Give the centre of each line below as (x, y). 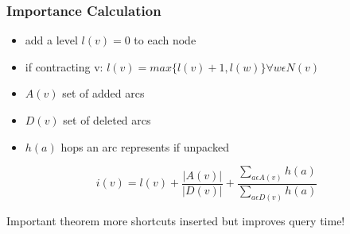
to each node (165, 40)
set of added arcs (103, 93)
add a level (51, 40)
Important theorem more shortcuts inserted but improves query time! (176, 220)
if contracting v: (64, 66)
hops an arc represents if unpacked (145, 146)
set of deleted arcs (107, 120)
